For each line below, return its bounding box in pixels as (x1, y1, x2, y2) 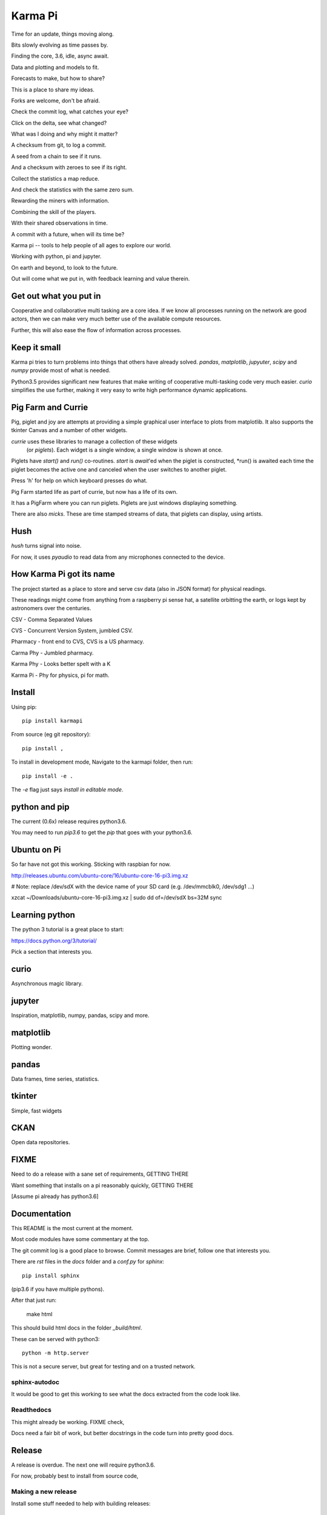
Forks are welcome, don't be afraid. (11, 97, 100, 104)
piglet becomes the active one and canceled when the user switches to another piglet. (11, 465, 227, 473)
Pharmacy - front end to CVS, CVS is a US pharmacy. (11, 638, 145, 645)
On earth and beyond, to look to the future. (11, 264, 118, 271)
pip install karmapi (22, 717, 83, 724)
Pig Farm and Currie (11, 402, 88, 412)
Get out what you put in (11, 291, 101, 301)
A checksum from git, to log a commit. (11, 141, 107, 148)
